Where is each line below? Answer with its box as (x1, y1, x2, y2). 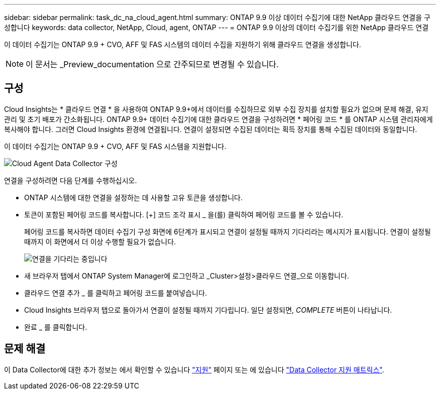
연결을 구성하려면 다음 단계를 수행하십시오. (4, 176, 137, 185)
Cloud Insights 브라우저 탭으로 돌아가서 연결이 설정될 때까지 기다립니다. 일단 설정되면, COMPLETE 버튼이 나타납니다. (24, 305, 392, 314)
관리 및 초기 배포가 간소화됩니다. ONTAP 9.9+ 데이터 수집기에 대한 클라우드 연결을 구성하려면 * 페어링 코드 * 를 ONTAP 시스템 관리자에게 (4, 114, 433, 123)
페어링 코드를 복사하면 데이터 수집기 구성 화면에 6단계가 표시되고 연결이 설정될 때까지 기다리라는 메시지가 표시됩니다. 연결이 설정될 (24, 227, 431, 236)
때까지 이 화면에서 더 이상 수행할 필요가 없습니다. (24, 237, 176, 246)
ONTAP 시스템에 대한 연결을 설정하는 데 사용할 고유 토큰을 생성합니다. (24, 193, 243, 202)
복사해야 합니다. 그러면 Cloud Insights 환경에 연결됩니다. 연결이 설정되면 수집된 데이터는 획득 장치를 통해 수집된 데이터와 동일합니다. (4, 124, 417, 134)
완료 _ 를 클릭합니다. (24, 322, 87, 331)
